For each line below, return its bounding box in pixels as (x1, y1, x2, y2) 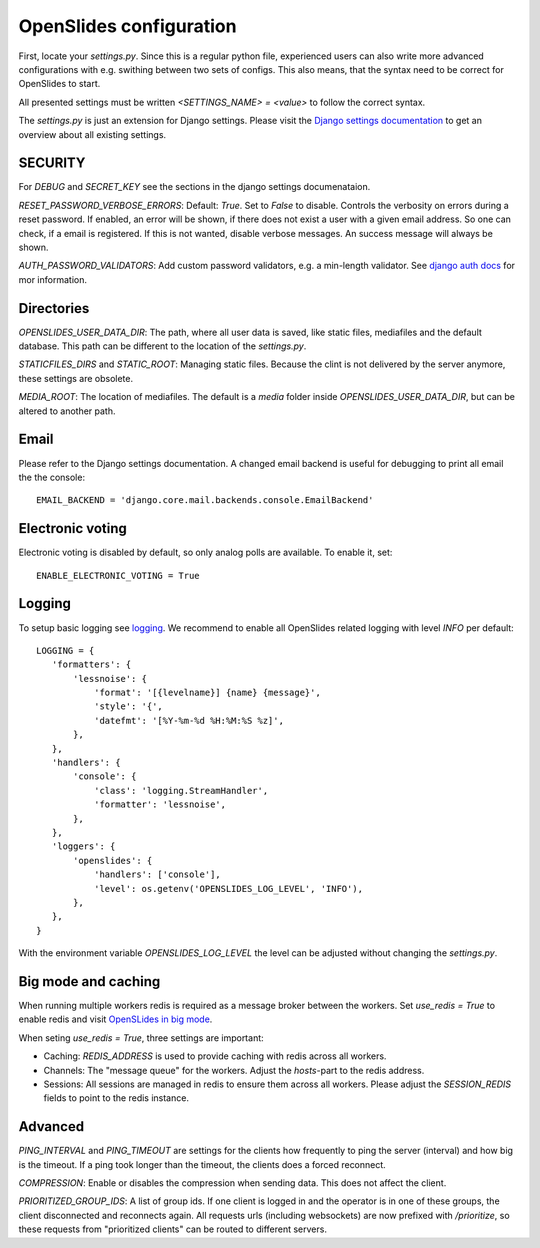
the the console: (18, 471, 85, 483)
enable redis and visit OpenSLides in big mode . (18, 1013, 213, 1025)
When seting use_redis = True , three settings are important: (18, 1031, 264, 1044)
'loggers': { (51, 841, 116, 852)
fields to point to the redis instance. (43, 1092, 190, 1104)
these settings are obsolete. (18, 372, 134, 384)
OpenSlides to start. (18, 78, 101, 90)
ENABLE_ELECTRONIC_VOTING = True (36, 570, 200, 581)
